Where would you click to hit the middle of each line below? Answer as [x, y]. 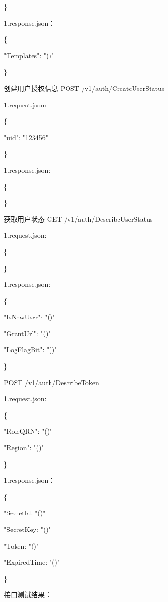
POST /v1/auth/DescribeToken [51, 382]
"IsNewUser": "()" [30, 317]
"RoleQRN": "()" [28, 431]
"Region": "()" [24, 448]
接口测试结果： [28, 594]
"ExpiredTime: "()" [32, 562]
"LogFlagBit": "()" [31, 349]
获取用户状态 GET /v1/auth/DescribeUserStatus [78, 219]
